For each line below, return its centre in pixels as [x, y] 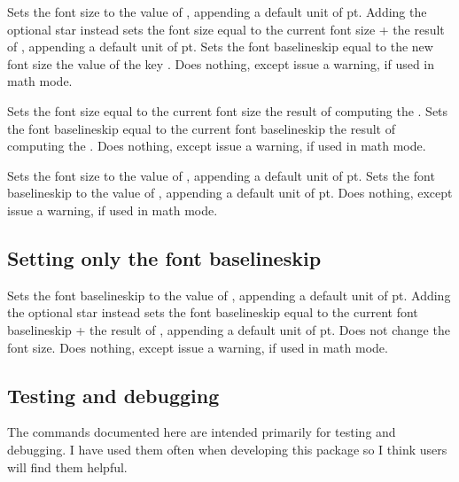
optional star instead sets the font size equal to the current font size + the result [226, 29]
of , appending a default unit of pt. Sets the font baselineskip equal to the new [220, 47]
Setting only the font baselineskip [164, 257]
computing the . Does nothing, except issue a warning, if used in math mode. [217, 146]
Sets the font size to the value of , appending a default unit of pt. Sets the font [221, 175]
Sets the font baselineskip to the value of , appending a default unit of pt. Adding [229, 295]
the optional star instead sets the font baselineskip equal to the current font [213, 312]
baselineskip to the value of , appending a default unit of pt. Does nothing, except [230, 193]
